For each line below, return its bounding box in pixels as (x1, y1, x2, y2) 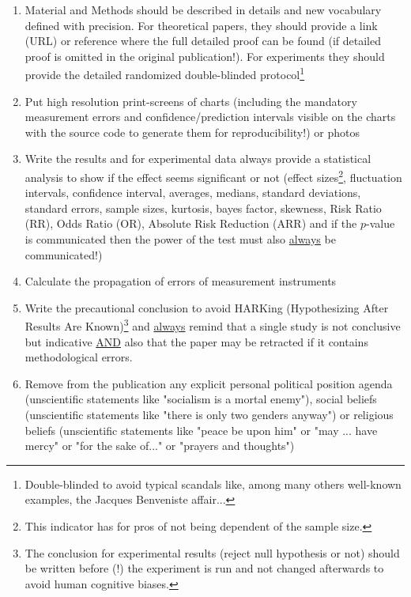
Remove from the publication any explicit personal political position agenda (25, 375, 393, 391)
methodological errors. (25, 349, 133, 365)
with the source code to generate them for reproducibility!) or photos (25, 123, 360, 140)
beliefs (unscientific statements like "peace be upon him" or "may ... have (25, 421, 378, 438)
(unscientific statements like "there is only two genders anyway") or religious (25, 406, 394, 423)
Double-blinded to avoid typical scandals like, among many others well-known (25, 475, 402, 492)
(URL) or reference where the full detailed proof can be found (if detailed (25, 32, 381, 49)
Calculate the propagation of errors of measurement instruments (25, 273, 337, 289)
